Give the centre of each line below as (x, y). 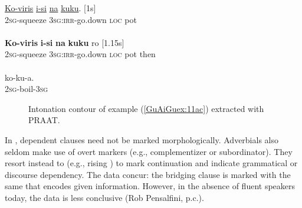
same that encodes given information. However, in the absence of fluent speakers (150, 186)
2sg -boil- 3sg (27, 89)
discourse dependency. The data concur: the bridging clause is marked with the (148, 174)
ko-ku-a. (19, 77)
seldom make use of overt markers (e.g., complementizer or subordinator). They (149, 151)
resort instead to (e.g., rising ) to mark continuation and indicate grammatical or (151, 163)
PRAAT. (44, 120)
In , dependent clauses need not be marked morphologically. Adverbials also (142, 139)
